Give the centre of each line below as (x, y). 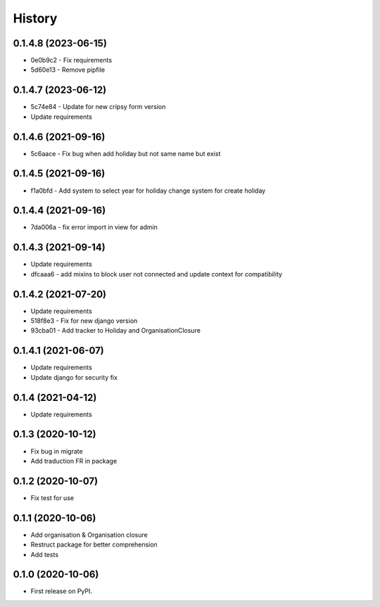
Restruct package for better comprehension (94, 544)
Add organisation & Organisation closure (89, 535)
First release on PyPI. (62, 592)
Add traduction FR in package (74, 461)
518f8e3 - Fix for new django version (84, 321)
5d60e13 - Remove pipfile (68, 70)
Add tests (45, 554)
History (35, 18)
